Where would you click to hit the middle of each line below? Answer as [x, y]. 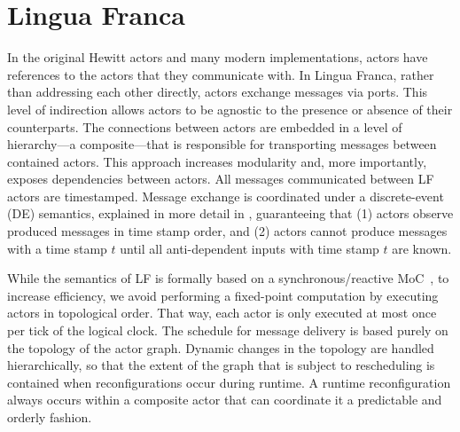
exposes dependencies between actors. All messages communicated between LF [221, 179]
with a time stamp [57, 248]
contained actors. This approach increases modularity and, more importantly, [217, 161]
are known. [422, 248]
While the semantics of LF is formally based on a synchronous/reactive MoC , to [228, 278]
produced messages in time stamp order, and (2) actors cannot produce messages [227, 231]
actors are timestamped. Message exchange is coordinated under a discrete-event [226, 196]
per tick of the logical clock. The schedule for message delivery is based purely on [228, 330]
